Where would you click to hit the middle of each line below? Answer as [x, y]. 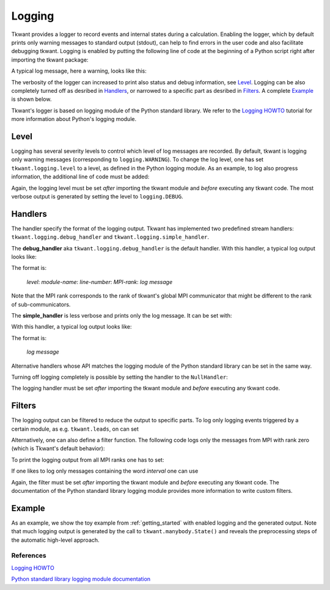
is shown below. [31, 99]
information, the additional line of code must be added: [80, 177]
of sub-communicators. [41, 304]
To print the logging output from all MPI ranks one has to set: [88, 460]
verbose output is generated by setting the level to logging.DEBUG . [97, 196]
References [29, 556]
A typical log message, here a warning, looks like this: [79, 71]
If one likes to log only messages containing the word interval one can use [105, 471]
